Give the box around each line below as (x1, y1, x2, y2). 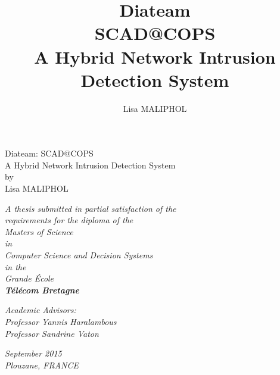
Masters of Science (5, 225, 73, 237)
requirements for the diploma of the (5, 214, 133, 226)
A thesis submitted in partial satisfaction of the (5, 202, 176, 214)
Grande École (5, 272, 54, 285)
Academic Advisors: (5, 304, 76, 316)
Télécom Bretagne (5, 283, 79, 296)
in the (5, 260, 26, 273)
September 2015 (5, 347, 62, 360)
